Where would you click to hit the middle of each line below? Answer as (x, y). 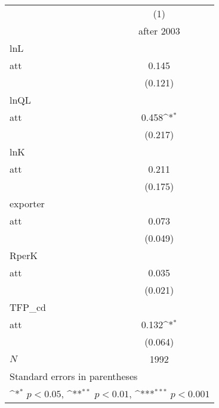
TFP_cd (28, 307)
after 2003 (159, 31)
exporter (27, 203)
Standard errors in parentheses (74, 376)
